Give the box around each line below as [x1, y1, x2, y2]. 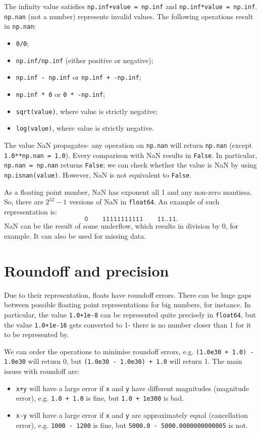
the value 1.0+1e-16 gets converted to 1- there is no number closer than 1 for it [4, 319, 251, 330]
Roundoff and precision [4, 260, 169, 281]
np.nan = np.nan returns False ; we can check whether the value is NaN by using [4, 159, 257, 170]
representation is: [4, 206, 57, 216]
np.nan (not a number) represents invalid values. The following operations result [4, 11, 253, 21]
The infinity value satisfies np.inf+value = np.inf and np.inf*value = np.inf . [4, 1, 257, 11]
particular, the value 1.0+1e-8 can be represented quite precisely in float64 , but [4, 309, 256, 319]
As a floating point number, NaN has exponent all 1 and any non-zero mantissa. [4, 186, 252, 197]
